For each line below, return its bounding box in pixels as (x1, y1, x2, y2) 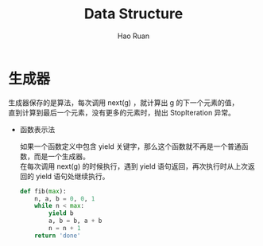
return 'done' (34, 232, 81, 240)
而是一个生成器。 (33, 151, 90, 161)
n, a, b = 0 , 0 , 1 (34, 194, 95, 203)
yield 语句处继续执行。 (35, 171, 110, 181)
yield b (48, 209, 74, 217)
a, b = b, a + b (48, 217, 102, 225)
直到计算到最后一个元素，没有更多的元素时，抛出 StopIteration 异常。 (8, 107, 236, 117)
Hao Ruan (117, 31, 150, 41)
